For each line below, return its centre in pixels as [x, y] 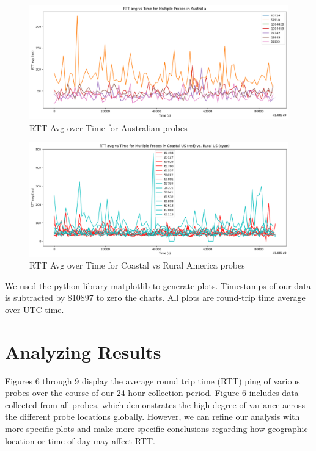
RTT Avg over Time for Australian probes [108, 127]
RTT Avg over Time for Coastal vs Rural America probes [137, 265]
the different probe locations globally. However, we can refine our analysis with [152, 417]
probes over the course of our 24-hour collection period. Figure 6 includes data [152, 393]
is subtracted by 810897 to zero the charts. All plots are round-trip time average [155, 298]
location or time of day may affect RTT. [80, 440]
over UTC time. [35, 309]
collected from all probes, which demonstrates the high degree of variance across [155, 404]
